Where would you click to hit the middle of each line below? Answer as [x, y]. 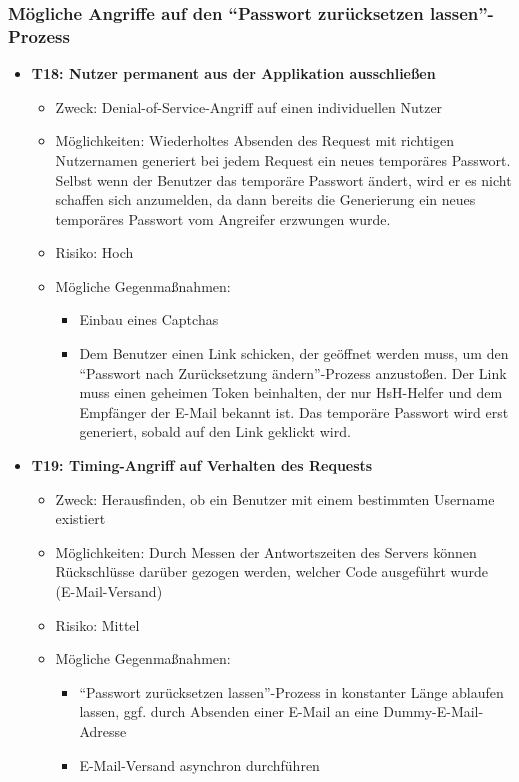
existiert [80, 518]
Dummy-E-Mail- [433, 711]
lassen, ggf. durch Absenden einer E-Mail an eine [229, 711]
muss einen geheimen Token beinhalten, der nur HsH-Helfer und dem [291, 392]
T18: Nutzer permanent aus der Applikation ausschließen [233, 73]
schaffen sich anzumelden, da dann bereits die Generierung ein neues [265, 199]
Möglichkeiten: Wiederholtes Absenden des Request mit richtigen [254, 140]
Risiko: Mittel [97, 624]
